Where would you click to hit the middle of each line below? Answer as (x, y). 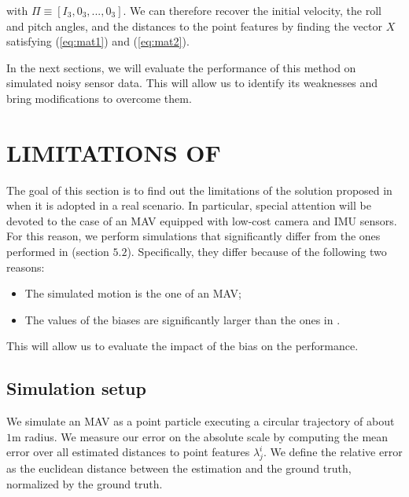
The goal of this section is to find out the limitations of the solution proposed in (199, 190)
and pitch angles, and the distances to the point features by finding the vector (194, 26)
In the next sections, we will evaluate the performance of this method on (181, 67)
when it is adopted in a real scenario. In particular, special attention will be (189, 205)
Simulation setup (76, 388)
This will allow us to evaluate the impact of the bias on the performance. (182, 346)
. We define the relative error (333, 452)
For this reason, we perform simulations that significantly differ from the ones (193, 236)
